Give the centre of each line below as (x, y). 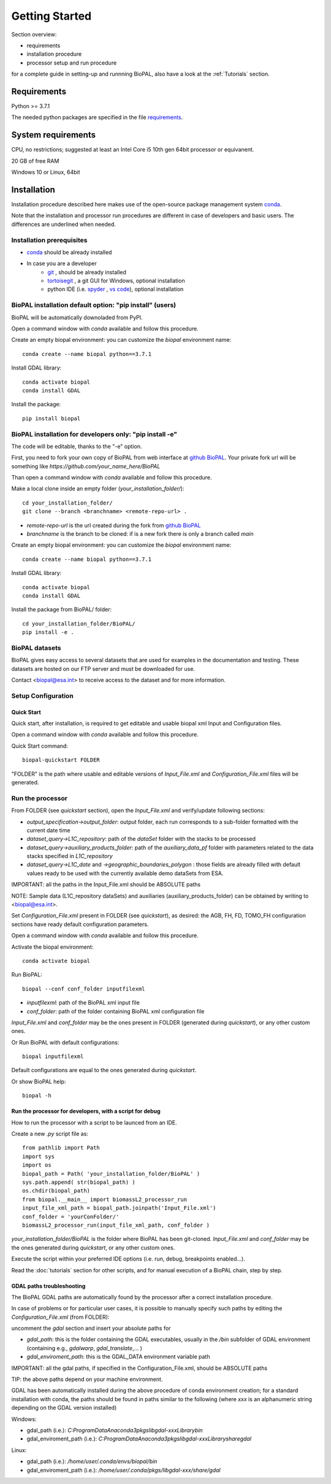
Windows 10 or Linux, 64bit (46, 172)
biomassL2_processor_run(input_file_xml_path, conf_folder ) (116, 1225)
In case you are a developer (62, 263)
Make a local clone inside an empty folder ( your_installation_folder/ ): (98, 489)
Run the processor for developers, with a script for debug (86, 1111)
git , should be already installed (87, 272)
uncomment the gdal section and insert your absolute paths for (91, 1328)
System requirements (54, 135)
